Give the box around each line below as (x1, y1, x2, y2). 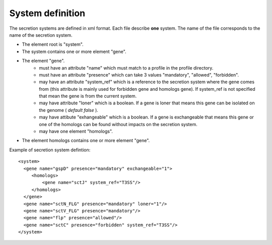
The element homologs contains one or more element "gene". (22, 138, 150, 144)
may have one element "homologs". (39, 129, 113, 135)
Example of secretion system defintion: (9, 147, 91, 153)
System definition (9, 8, 86, 19)
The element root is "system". (22, 41, 84, 47)
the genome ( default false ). (39, 107, 98, 113)
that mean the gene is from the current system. (39, 93, 137, 99)
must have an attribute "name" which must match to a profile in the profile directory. (39, 65, 214, 71)
